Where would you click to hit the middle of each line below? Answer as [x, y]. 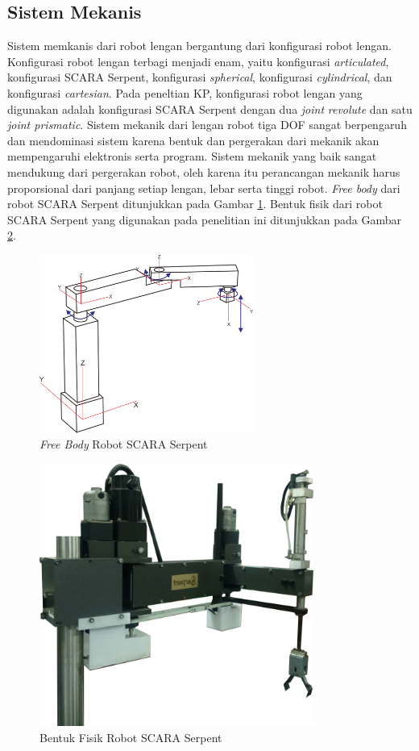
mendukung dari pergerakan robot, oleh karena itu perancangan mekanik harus [204, 171]
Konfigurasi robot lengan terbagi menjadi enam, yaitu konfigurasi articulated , [198, 61]
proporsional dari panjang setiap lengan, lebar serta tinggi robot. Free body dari [204, 188]
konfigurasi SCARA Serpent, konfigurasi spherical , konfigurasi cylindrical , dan [200, 77]
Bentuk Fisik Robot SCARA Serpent [131, 737]
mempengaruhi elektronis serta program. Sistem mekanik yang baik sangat [192, 156]
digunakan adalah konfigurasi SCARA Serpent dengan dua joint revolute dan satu [210, 108]
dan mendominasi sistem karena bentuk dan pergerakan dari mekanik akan [193, 140]
